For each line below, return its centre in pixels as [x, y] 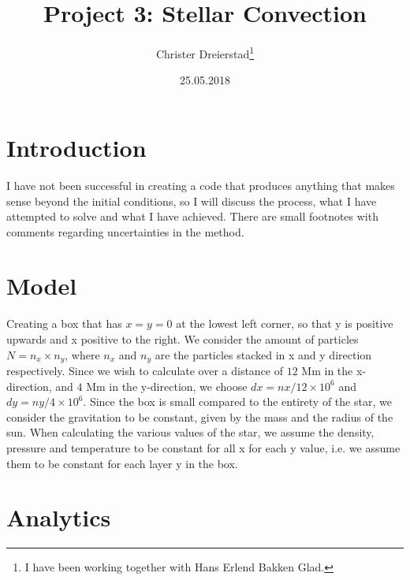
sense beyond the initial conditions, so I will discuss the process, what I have [192, 201]
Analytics [59, 517]
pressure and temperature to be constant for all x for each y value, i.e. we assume [203, 448]
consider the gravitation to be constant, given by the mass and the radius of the [200, 416]
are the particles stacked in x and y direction [263, 354]
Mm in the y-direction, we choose [167, 386]
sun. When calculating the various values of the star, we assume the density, [190, 432]
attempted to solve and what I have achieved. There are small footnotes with [192, 216]
